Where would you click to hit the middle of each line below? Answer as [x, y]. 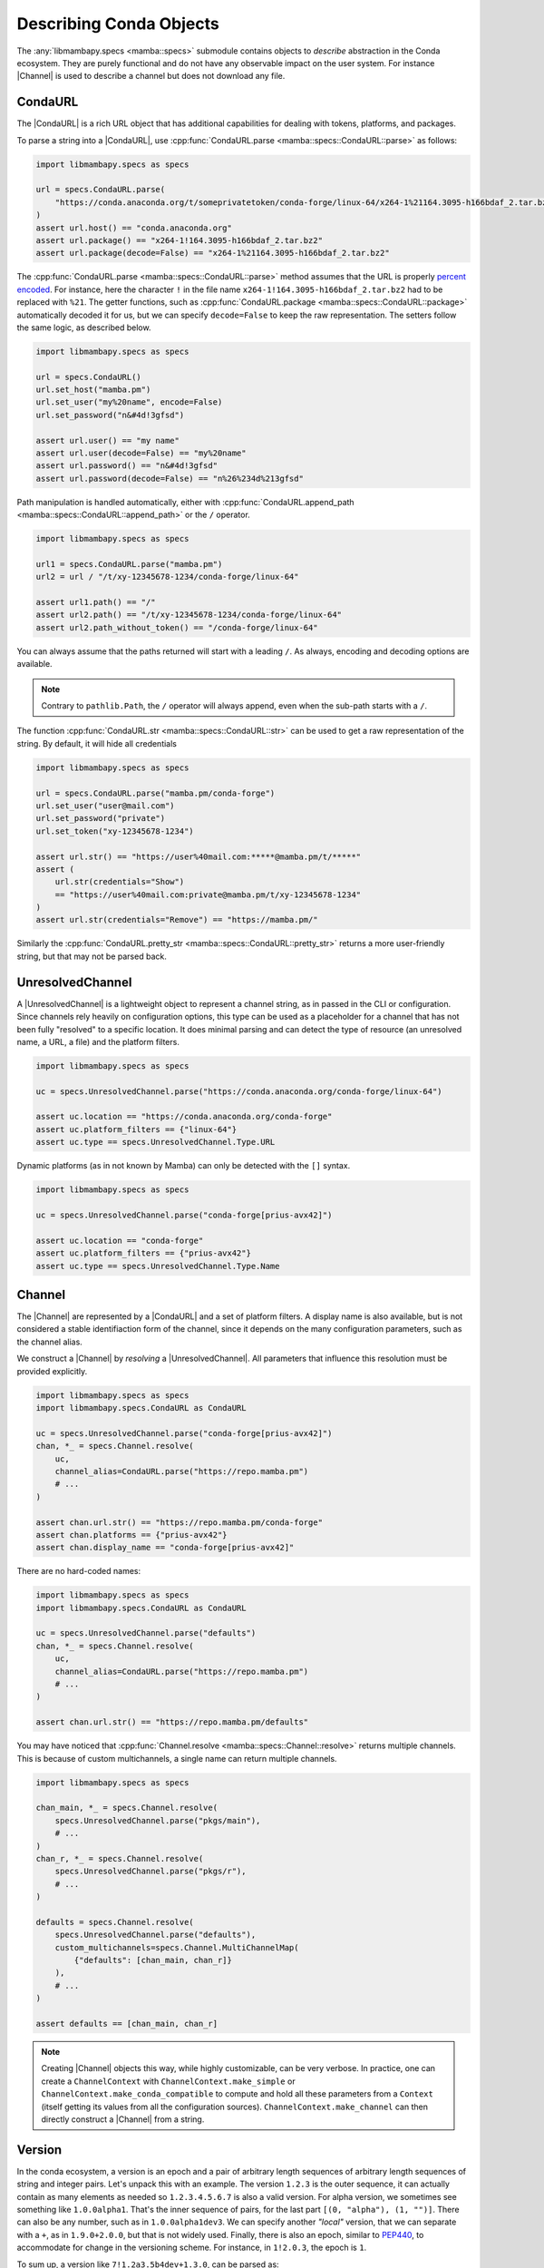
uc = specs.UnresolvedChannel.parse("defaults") [146, 1633]
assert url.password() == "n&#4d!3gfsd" [126, 466]
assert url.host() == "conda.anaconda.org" [134, 228]
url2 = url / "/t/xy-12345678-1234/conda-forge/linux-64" [167, 577]
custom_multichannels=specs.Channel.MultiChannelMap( [177, 1947]
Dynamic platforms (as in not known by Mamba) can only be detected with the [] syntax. [184, 1166]
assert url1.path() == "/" [96, 602]
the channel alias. [50, 1342]
